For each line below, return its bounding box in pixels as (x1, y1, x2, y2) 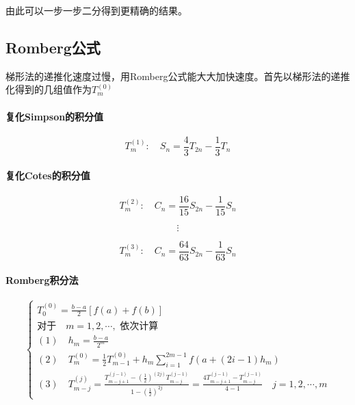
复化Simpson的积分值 (5, 109, 104, 123)
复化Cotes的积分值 (5, 168, 90, 183)
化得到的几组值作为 (5, 82, 92, 96)
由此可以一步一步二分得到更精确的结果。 (5, 3, 187, 17)
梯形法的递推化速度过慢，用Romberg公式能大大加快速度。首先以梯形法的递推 (5, 68, 350, 83)
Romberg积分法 (5, 273, 79, 287)
